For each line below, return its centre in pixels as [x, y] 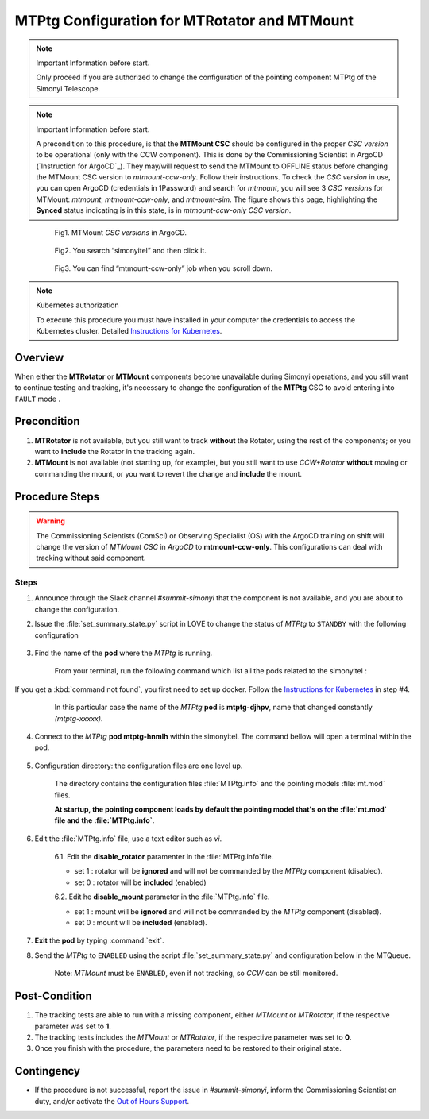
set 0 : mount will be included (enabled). [141, 923]
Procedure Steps [57, 496]
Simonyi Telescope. [68, 88]
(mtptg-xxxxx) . [79, 718]
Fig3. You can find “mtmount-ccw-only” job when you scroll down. [164, 268]
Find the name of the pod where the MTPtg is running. [124, 653]
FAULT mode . [38, 399]
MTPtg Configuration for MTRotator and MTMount [184, 21]
